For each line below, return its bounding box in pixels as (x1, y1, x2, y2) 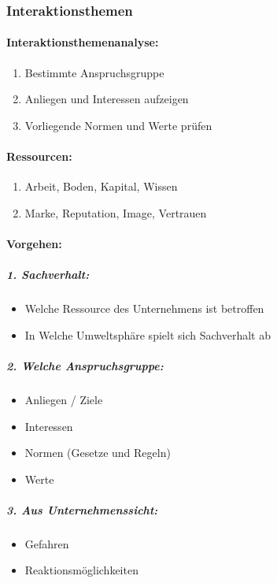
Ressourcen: (6, 148, 72, 165)
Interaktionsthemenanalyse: (6, 34, 159, 50)
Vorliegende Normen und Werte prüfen (24, 117, 212, 133)
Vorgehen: (6, 236, 62, 251)
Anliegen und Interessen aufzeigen (24, 91, 189, 107)
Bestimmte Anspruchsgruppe (24, 64, 164, 80)
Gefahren (24, 535, 69, 551)
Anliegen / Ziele (24, 391, 103, 407)
